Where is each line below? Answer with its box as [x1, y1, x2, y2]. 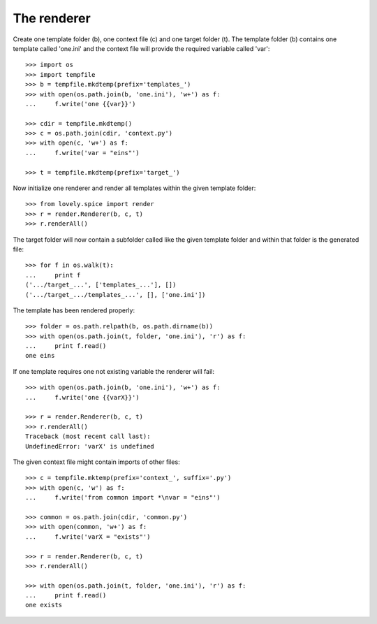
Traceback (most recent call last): [25, 433, 151, 440]
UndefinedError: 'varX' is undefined [25, 442, 155, 450]
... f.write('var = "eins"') [25, 149, 140, 157]
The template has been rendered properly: [13, 306, 135, 314]
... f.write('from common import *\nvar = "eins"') [25, 493, 221, 502]
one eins [25, 351, 55, 360]
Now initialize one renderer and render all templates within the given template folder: [13, 184, 256, 192]
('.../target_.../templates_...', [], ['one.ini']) [25, 291, 206, 298]
